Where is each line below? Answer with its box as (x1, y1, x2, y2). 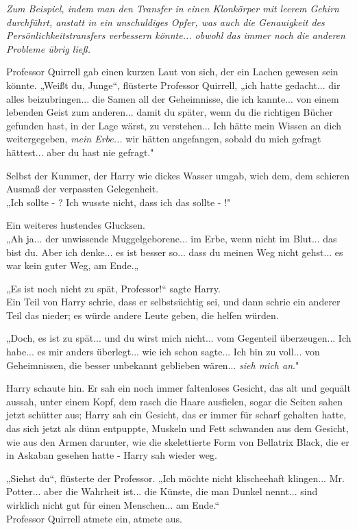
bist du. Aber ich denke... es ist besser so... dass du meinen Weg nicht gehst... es (6, 244, 343, 259)
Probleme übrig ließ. (6, 41, 90, 55)
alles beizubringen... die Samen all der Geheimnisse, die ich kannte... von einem (6, 91, 339, 105)
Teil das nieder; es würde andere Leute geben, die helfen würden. (6, 307, 279, 322)
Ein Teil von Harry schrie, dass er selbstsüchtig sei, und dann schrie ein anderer (6, 294, 341, 309)
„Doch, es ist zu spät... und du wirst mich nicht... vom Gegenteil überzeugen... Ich (6, 331, 352, 345)
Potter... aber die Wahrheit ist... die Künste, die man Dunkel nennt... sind (6, 484, 318, 499)
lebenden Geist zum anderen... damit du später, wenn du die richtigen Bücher (6, 105, 333, 119)
